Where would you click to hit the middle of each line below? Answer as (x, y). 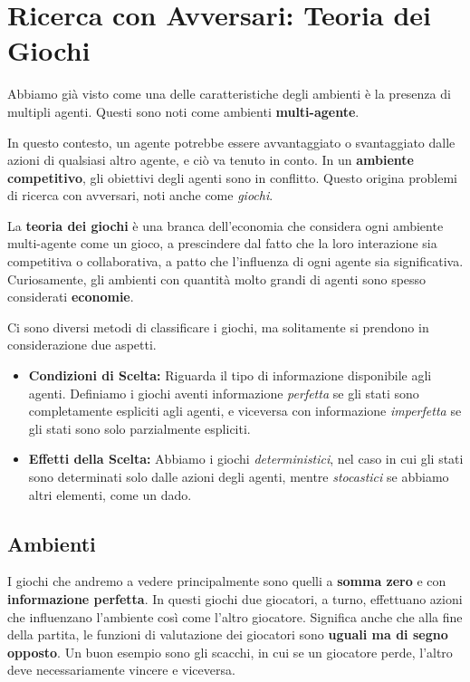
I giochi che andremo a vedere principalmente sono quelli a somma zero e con (227, 581)
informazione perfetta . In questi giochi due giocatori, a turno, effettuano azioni (235, 598)
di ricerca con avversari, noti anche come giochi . (140, 195)
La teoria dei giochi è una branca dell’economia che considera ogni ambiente (225, 225)
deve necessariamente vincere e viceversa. (121, 670)
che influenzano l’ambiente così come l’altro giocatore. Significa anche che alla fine (235, 616)
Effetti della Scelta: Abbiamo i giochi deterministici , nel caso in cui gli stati (246, 459)
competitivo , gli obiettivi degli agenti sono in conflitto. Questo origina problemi (232, 177)
